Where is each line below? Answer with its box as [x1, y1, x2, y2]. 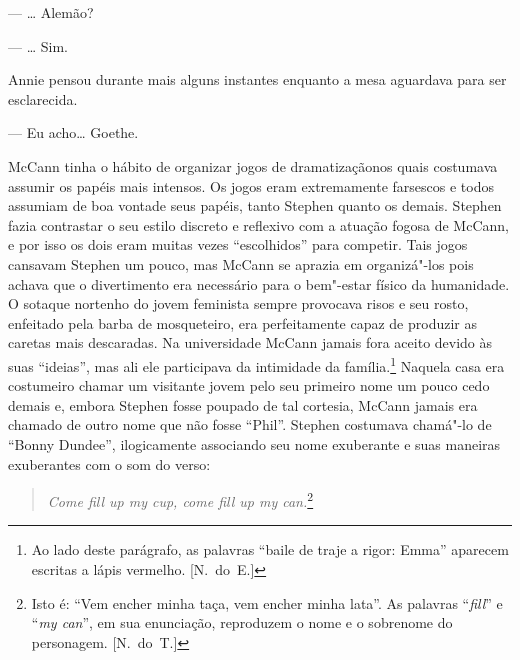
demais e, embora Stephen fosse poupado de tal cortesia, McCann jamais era [8, 394, 478, 415]
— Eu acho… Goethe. [8, 122, 139, 143]
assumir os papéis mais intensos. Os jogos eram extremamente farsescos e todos [8, 175, 494, 196]
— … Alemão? [8, 2, 94, 22]
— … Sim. [8, 35, 68, 56]
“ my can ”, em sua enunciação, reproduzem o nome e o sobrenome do [31, 612, 453, 633]
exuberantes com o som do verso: [8, 453, 211, 474]
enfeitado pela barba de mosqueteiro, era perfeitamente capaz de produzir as [8, 312, 477, 333]
